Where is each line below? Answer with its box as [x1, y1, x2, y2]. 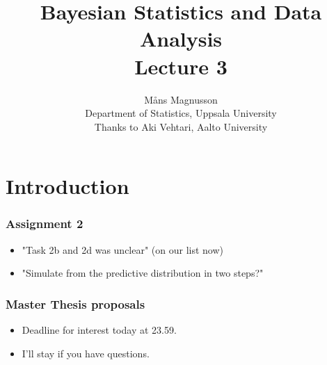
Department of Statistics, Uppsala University [85, 106, 277, 120]
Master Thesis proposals [6, 295, 145, 312]
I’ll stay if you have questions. [22, 346, 150, 360]
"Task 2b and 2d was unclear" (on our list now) [22, 242, 224, 257]
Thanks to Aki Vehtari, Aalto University [94, 119, 268, 133]
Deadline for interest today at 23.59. [22, 323, 177, 337]
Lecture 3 [134, 51, 228, 80]
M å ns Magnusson [144, 92, 218, 106]
